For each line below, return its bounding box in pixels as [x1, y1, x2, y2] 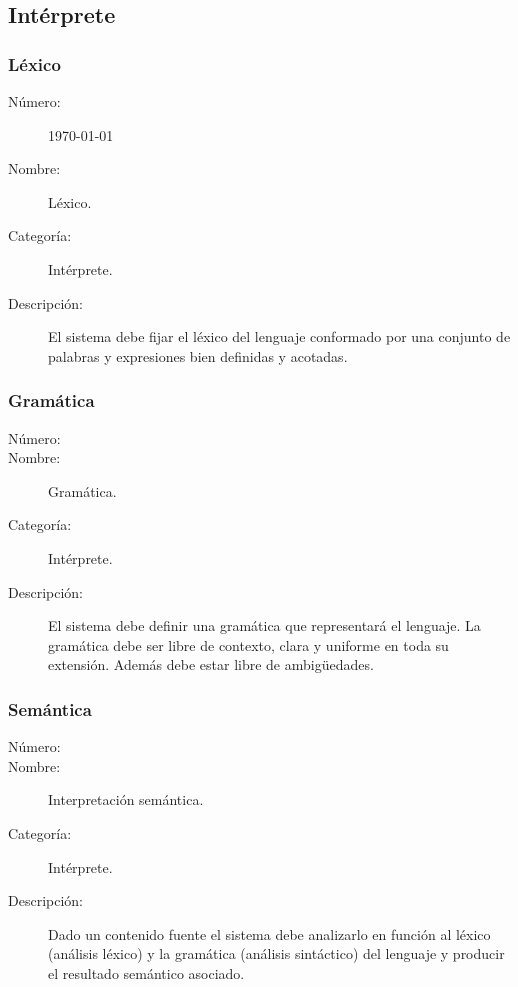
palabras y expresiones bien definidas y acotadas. [48, 345, 348, 366]
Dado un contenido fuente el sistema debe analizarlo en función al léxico [48, 923, 491, 944]
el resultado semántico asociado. [48, 962, 245, 983]
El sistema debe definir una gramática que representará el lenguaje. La [48, 615, 481, 636]
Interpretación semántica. [48, 789, 204, 810]
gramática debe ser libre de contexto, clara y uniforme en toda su [48, 634, 449, 655]
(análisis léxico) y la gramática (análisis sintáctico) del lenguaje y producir [48, 943, 505, 964]
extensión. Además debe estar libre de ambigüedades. [48, 654, 374, 675]
